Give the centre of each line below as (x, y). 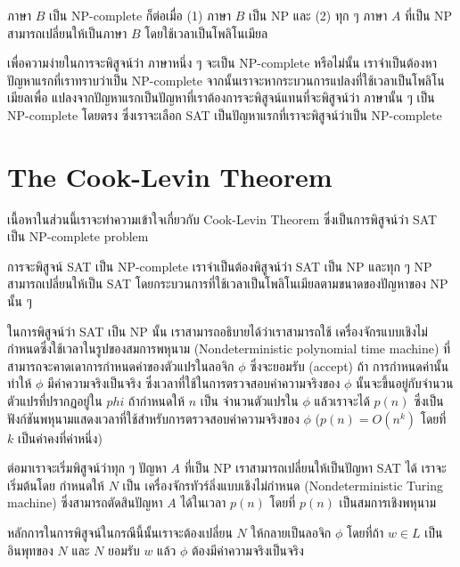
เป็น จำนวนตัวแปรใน (249, 401)
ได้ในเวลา (203, 502)
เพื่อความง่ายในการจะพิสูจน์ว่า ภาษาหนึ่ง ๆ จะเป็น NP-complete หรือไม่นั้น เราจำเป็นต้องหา (222, 63)
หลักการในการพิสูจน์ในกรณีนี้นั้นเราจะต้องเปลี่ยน (120, 532)
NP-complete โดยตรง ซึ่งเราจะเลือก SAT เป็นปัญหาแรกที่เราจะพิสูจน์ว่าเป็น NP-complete (225, 114)
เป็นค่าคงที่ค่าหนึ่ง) (60, 437)
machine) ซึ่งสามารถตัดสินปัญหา (85, 502)
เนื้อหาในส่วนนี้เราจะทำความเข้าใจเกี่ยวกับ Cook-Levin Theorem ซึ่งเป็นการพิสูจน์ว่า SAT (222, 219)
